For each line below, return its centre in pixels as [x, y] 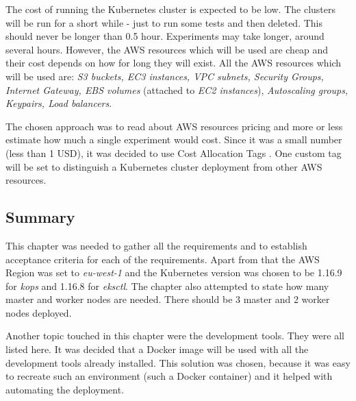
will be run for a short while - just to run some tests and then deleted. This [164, 22]
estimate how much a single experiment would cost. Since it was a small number [174, 139]
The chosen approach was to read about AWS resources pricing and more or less [174, 126]
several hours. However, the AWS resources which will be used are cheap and [167, 49]
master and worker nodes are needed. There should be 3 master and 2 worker [168, 299]
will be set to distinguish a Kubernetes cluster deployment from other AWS [164, 166]
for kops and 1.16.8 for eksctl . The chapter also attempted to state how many [167, 285]
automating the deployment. [65, 389]
